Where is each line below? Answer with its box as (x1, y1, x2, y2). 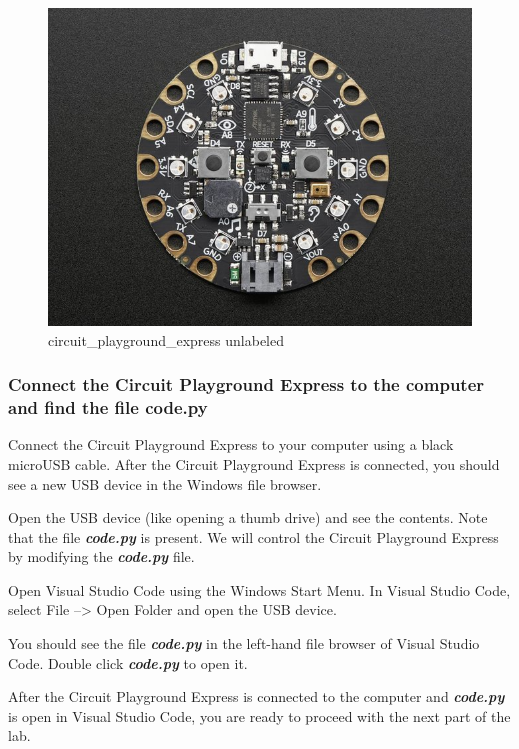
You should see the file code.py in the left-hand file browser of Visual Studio (8, 633, 480, 654)
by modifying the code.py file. (8, 546, 195, 567)
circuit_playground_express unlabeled (48, 329, 284, 350)
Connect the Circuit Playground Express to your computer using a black (8, 434, 454, 455)
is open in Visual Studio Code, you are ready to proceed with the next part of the (8, 705, 511, 726)
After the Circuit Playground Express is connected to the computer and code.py (8, 686, 505, 707)
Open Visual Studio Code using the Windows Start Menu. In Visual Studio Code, (8, 579, 511, 600)
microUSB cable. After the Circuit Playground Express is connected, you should (8, 453, 500, 474)
